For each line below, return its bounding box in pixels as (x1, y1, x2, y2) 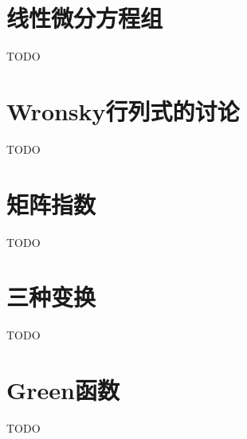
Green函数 (6, 374, 120, 406)
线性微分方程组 (6, 2, 163, 34)
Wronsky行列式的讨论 (6, 94, 240, 127)
